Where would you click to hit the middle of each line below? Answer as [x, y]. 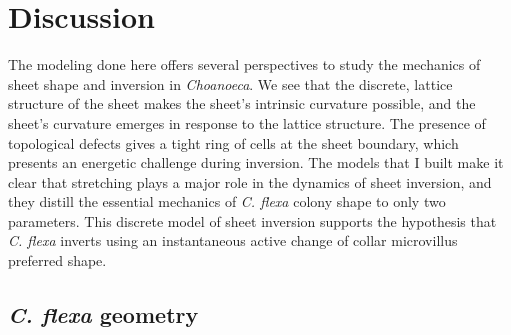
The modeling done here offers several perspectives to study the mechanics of [244, 64]
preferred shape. [57, 260]
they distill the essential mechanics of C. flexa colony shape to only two [227, 201]
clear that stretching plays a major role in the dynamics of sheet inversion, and [250, 181]
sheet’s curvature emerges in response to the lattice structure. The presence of [247, 122]
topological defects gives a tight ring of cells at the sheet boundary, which [233, 142]
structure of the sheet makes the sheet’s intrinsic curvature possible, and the [242, 103]
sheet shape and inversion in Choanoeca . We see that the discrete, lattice [230, 83]
